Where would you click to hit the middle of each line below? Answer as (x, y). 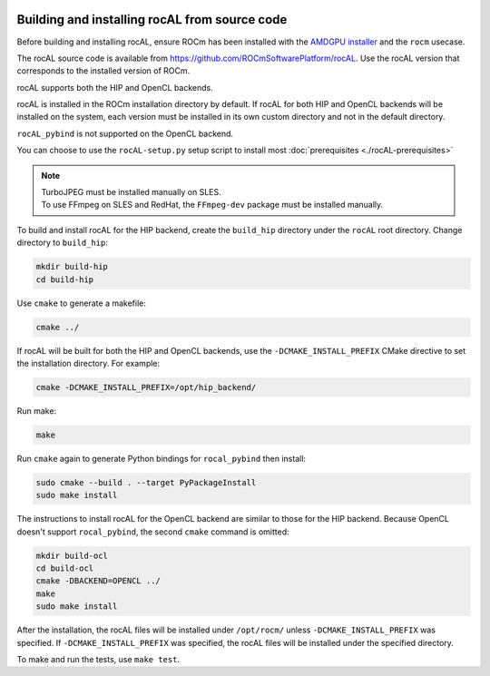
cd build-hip (65, 279)
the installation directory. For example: (88, 363)
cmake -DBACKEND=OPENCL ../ (98, 581)
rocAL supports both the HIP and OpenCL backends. (115, 87)
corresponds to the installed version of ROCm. (103, 71)
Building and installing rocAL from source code (152, 20)
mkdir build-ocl (72, 555)
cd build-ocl (65, 568)
